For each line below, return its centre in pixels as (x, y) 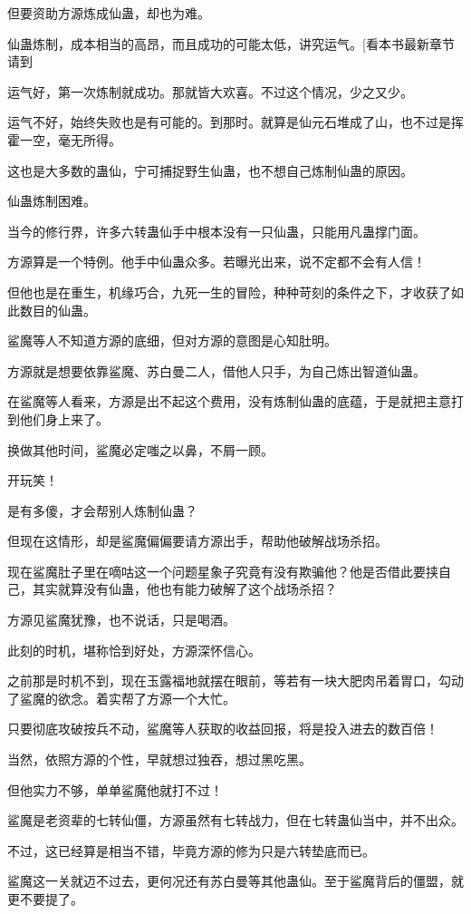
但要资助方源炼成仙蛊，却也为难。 (109, 13)
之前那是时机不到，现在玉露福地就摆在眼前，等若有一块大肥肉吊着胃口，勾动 (235, 681)
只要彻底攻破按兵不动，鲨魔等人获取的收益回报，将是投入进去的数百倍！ (223, 729)
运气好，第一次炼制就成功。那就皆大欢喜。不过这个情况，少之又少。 (210, 91)
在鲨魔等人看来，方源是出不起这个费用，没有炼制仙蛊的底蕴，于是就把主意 (229, 401)
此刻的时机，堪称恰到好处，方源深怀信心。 (134, 650)
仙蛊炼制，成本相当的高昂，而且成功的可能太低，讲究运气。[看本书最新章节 (231, 43)
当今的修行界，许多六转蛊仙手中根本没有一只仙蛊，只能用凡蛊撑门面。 (216, 231)
